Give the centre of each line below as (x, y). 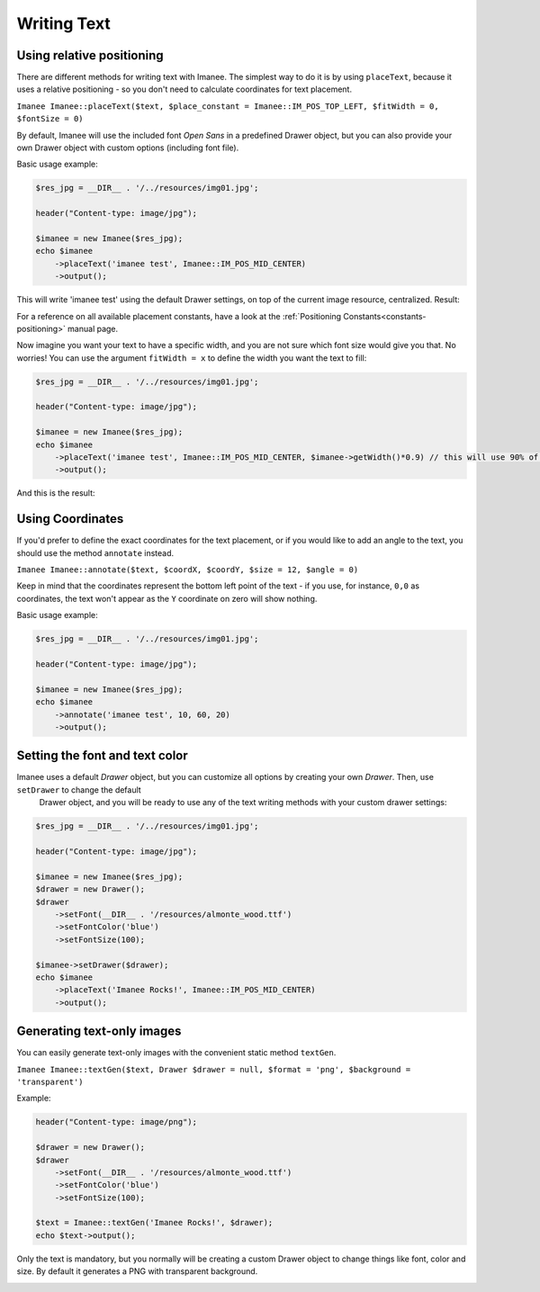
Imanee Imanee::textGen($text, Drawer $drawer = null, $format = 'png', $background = (214, 1069)
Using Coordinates (70, 519)
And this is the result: (56, 493)
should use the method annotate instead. (95, 552)
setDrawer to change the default (79, 790)
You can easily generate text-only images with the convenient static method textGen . (176, 1053)
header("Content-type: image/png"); (117, 1122)
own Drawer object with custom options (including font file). (128, 148)
